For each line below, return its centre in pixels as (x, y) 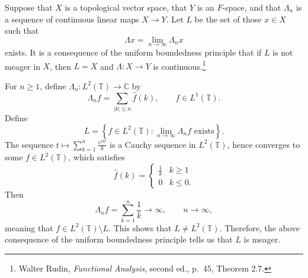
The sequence (29, 144)
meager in (23, 66)
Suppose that (29, 7)
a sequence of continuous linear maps (72, 19)
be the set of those (228, 19)
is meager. (262, 239)
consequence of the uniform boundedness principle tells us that (119, 239)
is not (283, 52)
